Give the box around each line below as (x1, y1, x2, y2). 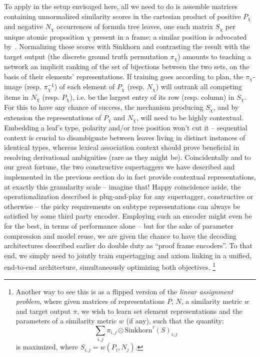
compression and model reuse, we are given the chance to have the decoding (4, 230, 237, 241)
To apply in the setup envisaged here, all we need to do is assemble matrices (4, 1, 238, 11)
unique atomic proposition (4, 31, 84, 42)
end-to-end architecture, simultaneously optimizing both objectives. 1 (4, 260, 216, 272)
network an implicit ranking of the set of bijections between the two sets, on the (4, 61, 249, 72)
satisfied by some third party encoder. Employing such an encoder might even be (4, 211, 252, 221)
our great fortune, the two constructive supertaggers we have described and (4, 161, 235, 172)
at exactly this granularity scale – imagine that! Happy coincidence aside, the (4, 181, 241, 192)
